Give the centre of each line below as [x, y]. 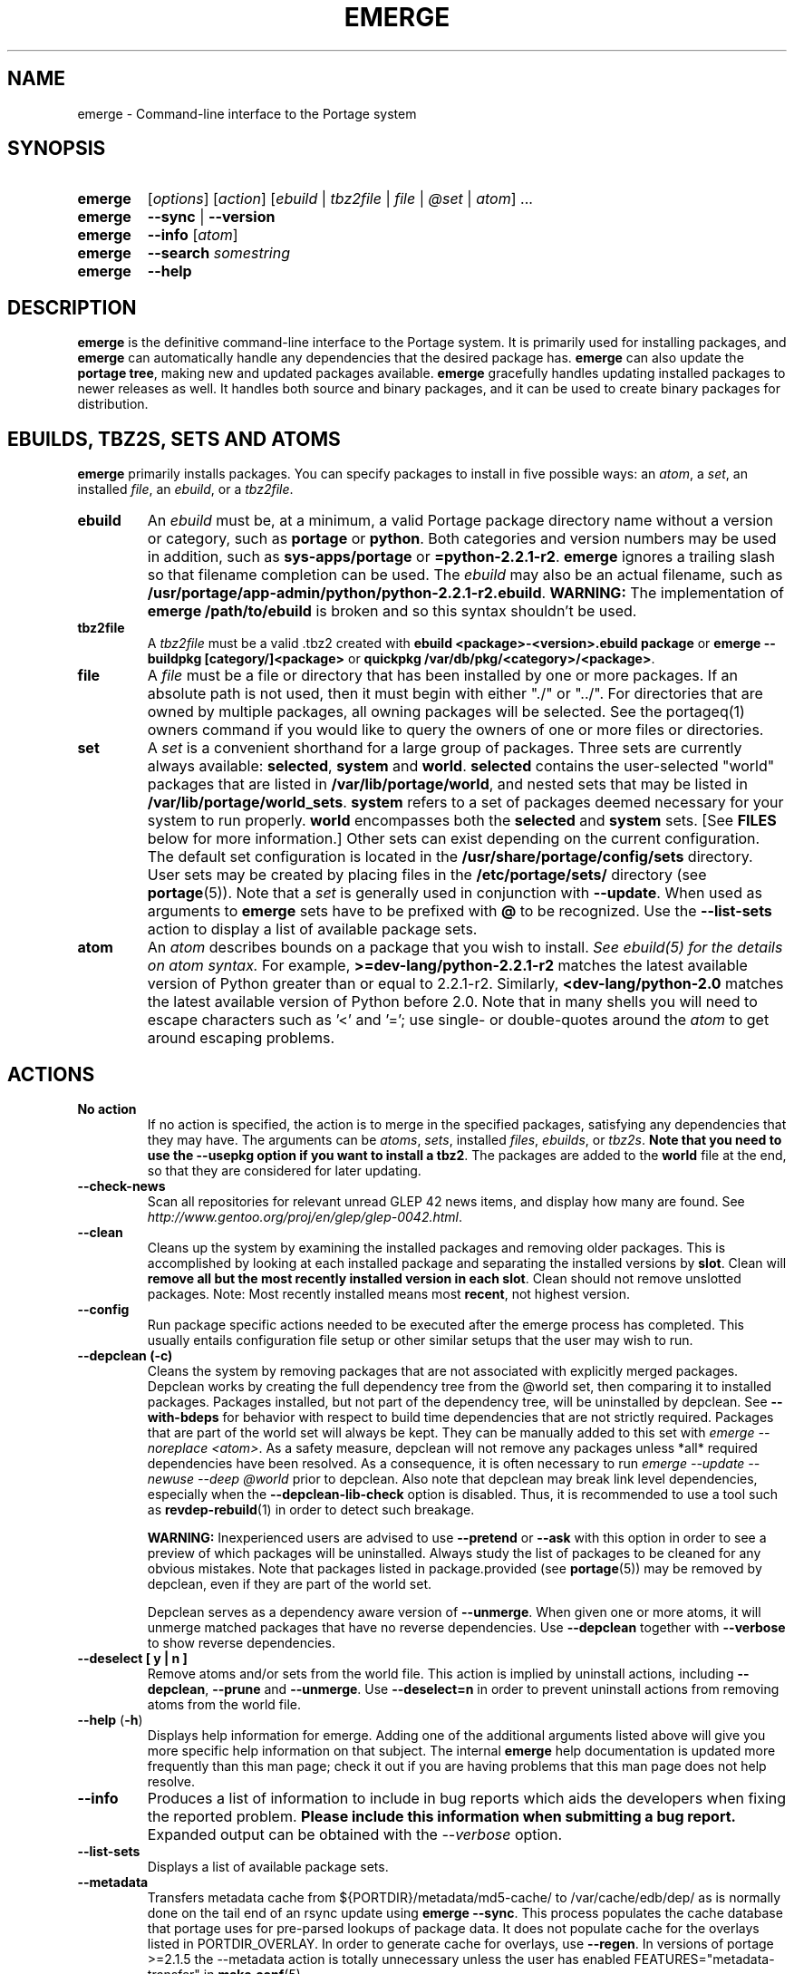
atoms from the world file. [224, 1704]
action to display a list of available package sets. [312, 929]
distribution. [113, 404]
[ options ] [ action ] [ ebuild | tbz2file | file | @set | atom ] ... [340, 199]
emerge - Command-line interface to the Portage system [247, 113]
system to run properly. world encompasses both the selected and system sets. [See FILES [462, 821]
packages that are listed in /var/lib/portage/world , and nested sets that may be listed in [447, 784]
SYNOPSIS [57, 149]
